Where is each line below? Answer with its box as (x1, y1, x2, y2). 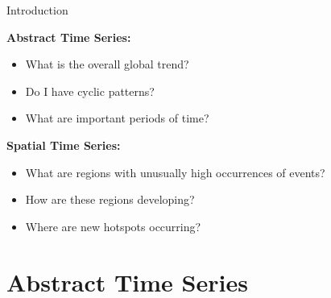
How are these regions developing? (25, 191, 195, 208)
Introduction (6, 2, 68, 18)
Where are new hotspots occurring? (25, 217, 201, 234)
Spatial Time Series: (6, 136, 121, 153)
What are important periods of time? (25, 110, 209, 126)
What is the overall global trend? (25, 56, 189, 72)
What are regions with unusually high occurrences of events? (25, 163, 325, 180)
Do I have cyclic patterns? (25, 82, 155, 99)
